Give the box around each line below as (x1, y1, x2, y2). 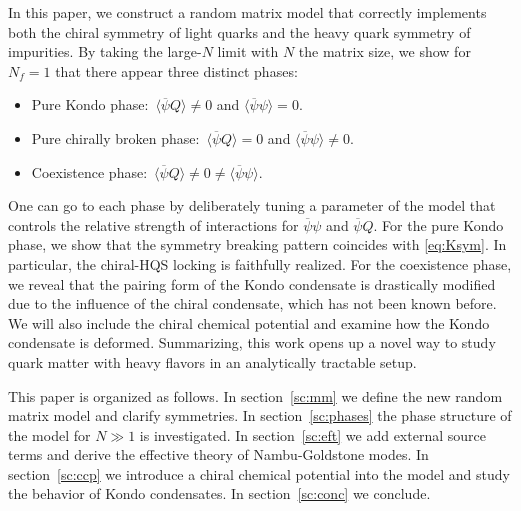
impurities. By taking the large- (8, 41, 202, 62)
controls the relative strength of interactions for (8, 214, 299, 235)
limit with (217, 41, 279, 62)
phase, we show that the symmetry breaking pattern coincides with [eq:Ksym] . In (8, 234, 507, 255)
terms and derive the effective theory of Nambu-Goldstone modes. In (8, 444, 429, 465)
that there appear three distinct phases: (55, 60, 298, 81)
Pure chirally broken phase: (31, 127, 200, 148)
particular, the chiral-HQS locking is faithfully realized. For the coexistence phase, (8, 253, 512, 274)
